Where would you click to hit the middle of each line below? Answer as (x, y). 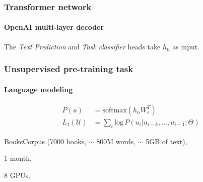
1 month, (18, 158)
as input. (186, 46)
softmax (115, 110)
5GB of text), (166, 141)
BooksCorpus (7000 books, (45, 141)
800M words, (116, 141)
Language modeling (39, 89)
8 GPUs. (17, 175)
